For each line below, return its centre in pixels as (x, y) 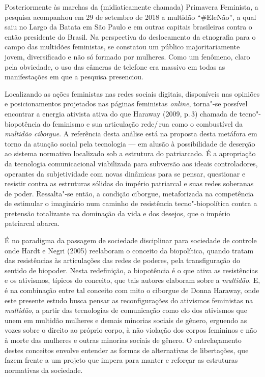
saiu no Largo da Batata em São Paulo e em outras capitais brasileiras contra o (128, 27)
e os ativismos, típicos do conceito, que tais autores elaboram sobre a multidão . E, (132, 280)
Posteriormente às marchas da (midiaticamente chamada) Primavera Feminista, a (131, 7)
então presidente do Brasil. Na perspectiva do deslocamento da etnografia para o (130, 36)
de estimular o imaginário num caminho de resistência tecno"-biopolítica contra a (131, 203)
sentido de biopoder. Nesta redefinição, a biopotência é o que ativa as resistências (131, 270)
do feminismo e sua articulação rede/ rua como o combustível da (143, 123)
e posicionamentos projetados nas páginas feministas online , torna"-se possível (126, 104)
